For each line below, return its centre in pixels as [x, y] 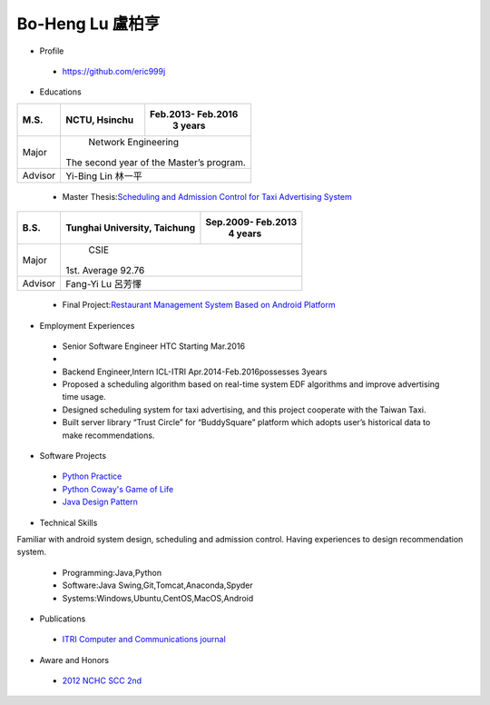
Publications [63, 619]
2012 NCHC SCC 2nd [102, 680]
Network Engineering [134, 142]
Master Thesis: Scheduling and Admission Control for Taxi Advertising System [207, 196]
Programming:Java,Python [112, 572]
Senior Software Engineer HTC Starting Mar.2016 [153, 346]
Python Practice [92, 476]
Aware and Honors [74, 660]
